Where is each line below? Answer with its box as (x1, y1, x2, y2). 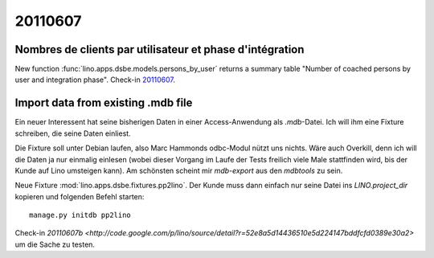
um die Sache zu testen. (14, 240, 96, 249)
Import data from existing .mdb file (14, 96, 193, 110)
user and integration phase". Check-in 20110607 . (14, 75, 176, 84)
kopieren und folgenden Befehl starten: (14, 191, 145, 201)
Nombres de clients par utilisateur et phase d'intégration (14, 43, 305, 56)
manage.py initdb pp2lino (29, 211, 132, 220)
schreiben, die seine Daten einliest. (14, 129, 132, 138)
